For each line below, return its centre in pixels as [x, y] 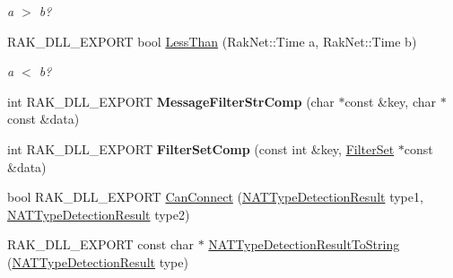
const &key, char [391, 101]
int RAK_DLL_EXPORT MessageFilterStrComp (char [171, 101]
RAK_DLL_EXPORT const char [100, 244]
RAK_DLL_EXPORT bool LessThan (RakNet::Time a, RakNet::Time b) [212, 41]
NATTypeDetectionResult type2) [99, 214]
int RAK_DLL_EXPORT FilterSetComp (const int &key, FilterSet [201, 148]
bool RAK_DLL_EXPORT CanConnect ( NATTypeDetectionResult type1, [215, 197]
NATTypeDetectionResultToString [304, 244]
